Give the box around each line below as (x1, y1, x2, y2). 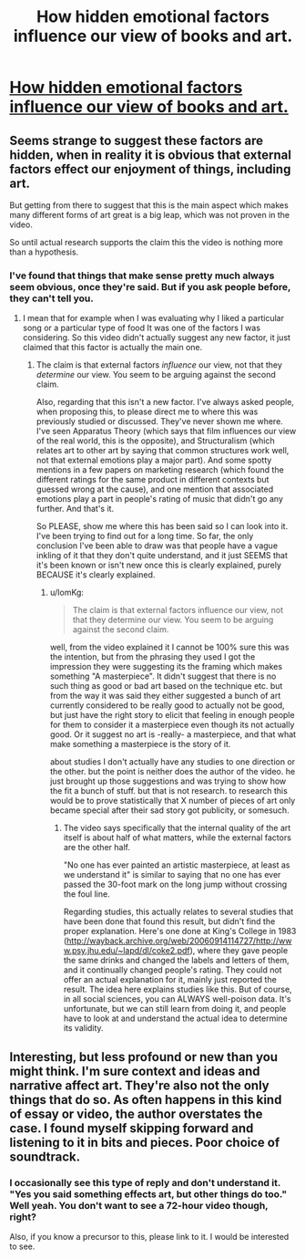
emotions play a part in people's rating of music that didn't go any (36, 494, 284, 505)
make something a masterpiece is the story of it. (49, 739, 231, 750)
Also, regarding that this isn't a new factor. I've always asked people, (36, 397, 294, 408)
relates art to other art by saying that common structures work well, (36, 445, 290, 456)
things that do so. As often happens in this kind (9, 1092, 282, 1108)
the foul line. (63, 889, 111, 900)
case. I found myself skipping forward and (9, 1120, 254, 1136)
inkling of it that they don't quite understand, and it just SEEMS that (36, 550, 289, 561)
